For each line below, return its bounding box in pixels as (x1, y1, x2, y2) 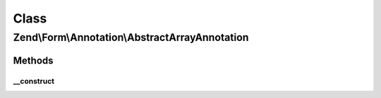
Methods (13, 54, 54, 66)
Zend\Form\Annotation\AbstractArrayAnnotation (13, 31, 249, 44)
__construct (13, 76, 55, 86)
